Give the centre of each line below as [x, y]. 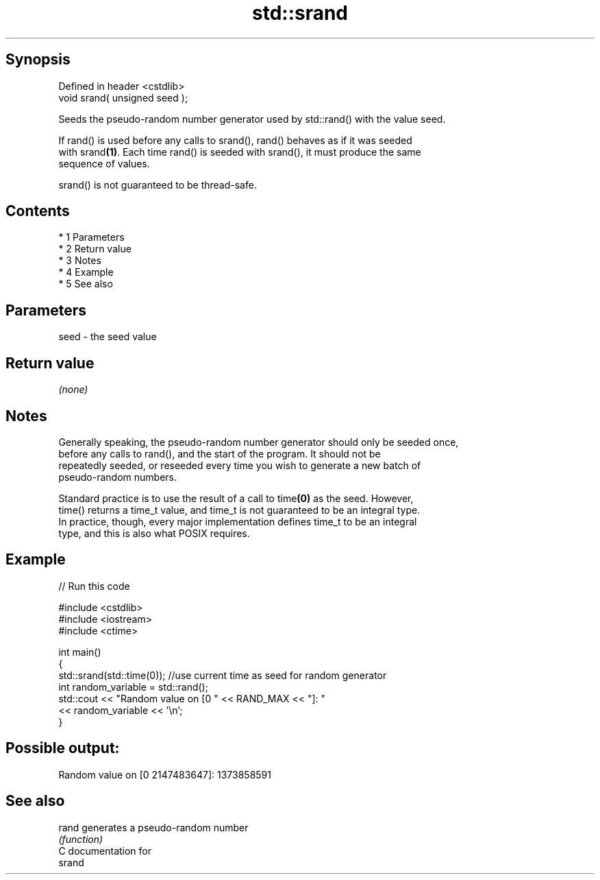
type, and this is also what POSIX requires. [154, 533]
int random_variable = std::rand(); [133, 687]
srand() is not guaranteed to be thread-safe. [158, 185]
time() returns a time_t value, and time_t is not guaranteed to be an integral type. [239, 510]
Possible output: [63, 748]
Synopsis [38, 60]
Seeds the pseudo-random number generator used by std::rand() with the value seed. [252, 119]
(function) [81, 839]
